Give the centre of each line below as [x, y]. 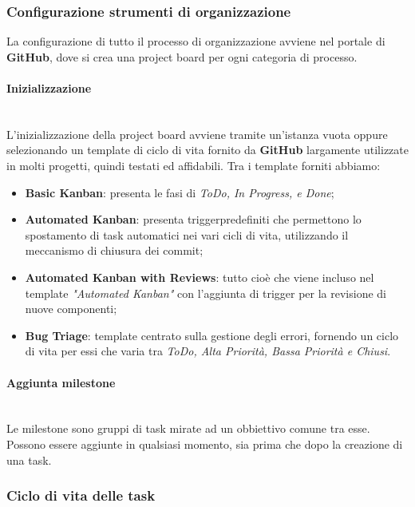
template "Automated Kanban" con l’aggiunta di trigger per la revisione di [206, 293]
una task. [29, 459]
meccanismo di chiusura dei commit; [114, 250]
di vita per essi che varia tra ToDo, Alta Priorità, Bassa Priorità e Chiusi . [208, 351]
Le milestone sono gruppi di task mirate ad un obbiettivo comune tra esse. [188, 428]
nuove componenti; [71, 309]
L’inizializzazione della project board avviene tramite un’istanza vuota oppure [197, 134]
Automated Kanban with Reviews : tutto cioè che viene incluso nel [200, 277]
